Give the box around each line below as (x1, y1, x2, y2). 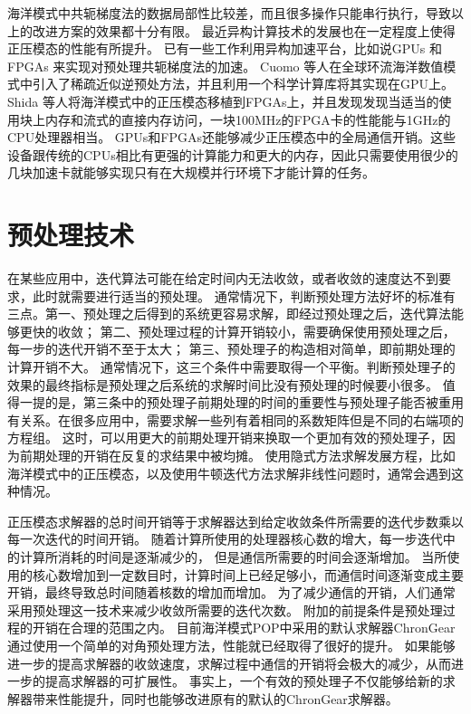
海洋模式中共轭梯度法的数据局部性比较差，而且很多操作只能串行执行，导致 (7, 4, 451, 22)
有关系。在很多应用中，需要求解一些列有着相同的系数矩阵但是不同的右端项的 (7, 410, 464, 429)
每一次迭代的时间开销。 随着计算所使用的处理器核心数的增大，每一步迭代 (7, 529, 443, 548)
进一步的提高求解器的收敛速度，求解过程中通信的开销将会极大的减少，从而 (7, 653, 451, 672)
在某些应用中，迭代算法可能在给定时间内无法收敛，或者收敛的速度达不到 (7, 269, 438, 288)
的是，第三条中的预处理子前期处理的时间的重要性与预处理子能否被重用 (44, 393, 464, 412)
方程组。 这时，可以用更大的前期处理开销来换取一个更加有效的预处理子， (7, 428, 443, 447)
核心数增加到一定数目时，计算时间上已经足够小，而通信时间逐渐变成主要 (32, 565, 464, 584)
